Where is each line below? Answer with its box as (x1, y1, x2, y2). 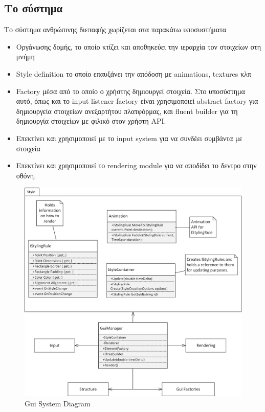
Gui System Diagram (25, 398, 91, 408)
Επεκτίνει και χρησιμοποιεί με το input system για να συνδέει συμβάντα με (16, 132, 242, 143)
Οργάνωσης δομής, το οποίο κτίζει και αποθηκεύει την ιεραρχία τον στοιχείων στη (16, 41, 261, 52)
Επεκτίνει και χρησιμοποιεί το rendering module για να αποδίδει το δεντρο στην (16, 160, 257, 171)
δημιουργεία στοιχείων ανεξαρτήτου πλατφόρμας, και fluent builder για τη (16, 105, 238, 116)
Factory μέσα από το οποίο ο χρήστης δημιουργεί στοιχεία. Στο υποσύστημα (16, 85, 245, 96)
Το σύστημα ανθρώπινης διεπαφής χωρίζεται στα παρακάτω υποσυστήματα (4, 24, 227, 35)
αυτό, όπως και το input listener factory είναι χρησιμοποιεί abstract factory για (16, 96, 258, 106)
